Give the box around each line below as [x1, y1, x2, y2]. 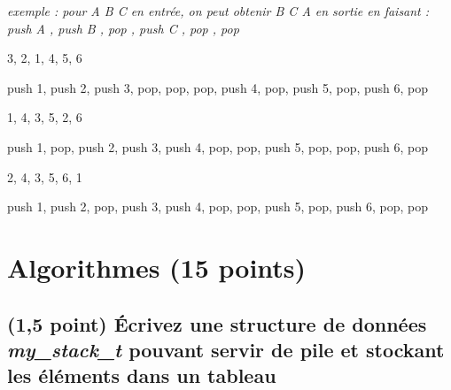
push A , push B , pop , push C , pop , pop [7, 19, 239, 37]
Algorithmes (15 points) [7, 249, 307, 285]
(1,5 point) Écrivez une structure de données [7, 310, 427, 337]
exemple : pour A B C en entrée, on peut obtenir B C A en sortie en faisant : [7, 2, 430, 19]
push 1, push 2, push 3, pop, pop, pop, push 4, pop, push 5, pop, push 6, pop [7, 78, 429, 96]
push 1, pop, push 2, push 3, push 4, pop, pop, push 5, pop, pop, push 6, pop [7, 137, 429, 156]
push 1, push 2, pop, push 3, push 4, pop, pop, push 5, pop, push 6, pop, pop [7, 197, 429, 216]
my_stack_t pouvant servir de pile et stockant [7, 335, 445, 363]
